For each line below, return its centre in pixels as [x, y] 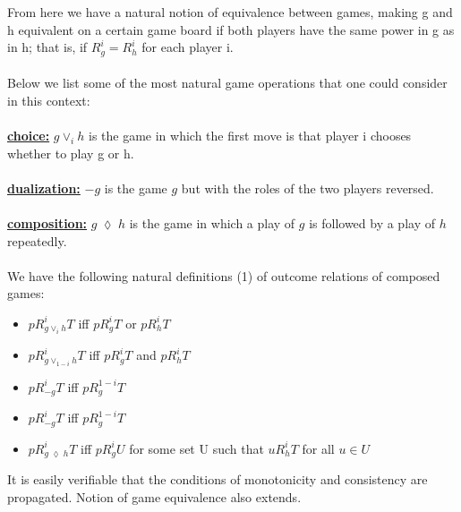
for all [318, 448]
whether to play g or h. [71, 153]
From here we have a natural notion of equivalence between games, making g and [230, 12]
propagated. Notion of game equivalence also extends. [154, 496]
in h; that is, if [47, 47]
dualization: [44, 188]
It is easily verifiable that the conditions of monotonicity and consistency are [218, 479]
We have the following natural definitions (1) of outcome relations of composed [224, 275]
